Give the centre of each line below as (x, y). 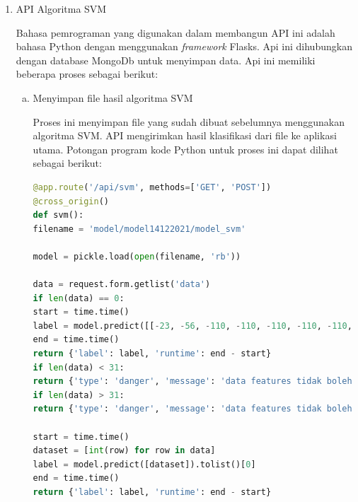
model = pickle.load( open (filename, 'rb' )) (137, 256)
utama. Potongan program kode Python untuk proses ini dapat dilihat (185, 149)
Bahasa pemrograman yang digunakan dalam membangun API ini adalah (175, 32)
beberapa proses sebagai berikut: (87, 74)
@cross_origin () (71, 201)
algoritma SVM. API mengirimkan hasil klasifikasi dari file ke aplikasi (185, 135)
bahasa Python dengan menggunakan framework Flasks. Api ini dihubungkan (184, 46)
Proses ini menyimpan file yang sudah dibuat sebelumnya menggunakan (189, 121)
